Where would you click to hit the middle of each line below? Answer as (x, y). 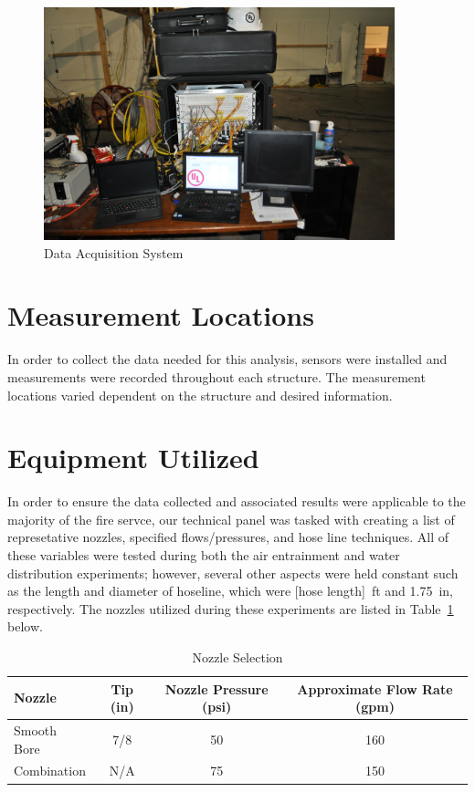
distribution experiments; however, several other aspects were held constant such (233, 573)
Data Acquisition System (114, 252)
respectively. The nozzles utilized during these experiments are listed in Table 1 (231, 608)
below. (25, 626)
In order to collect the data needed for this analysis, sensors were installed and (227, 359)
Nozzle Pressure (216, 688)
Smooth (36, 730)
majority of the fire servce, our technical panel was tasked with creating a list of (231, 519)
